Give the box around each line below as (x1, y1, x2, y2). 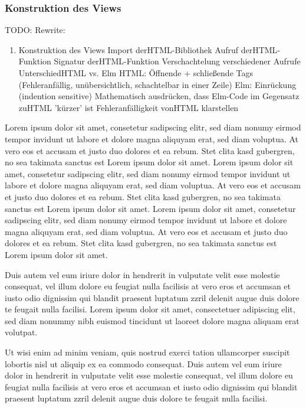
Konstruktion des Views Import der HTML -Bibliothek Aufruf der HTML (18, 43, 278, 56)
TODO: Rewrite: (5, 24, 65, 36)
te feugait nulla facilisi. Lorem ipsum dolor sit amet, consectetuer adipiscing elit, (5, 303, 295, 315)
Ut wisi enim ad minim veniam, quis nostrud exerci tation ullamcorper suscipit (5, 346, 290, 358)
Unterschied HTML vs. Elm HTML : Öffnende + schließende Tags (18, 67, 253, 79)
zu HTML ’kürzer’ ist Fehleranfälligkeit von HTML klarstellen (18, 101, 239, 113)
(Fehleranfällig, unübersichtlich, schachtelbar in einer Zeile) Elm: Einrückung (18, 78, 297, 90)
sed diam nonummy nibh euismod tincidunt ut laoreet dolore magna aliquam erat (5, 314, 300, 327)
